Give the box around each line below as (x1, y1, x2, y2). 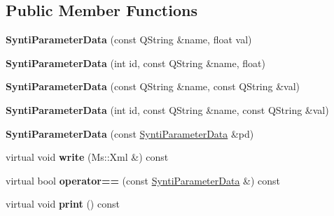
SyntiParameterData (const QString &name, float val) (6, 32, 252, 47)
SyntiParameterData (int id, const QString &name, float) (6, 55, 265, 70)
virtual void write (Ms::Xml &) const (6, 150, 169, 164)
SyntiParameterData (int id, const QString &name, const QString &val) (6, 102, 329, 117)
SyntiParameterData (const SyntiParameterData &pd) (6, 126, 254, 141)
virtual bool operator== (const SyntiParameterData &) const (6, 173, 281, 187)
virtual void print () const (6, 196, 120, 211)
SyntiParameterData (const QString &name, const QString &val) (6, 79, 300, 94)
